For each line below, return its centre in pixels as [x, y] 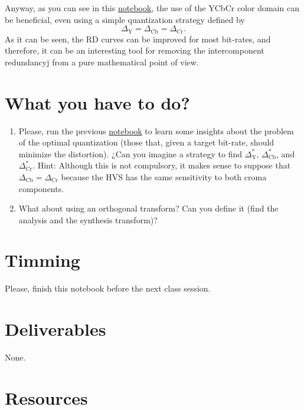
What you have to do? [97, 102]
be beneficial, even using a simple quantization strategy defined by [125, 19]
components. [41, 188]
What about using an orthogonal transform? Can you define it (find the [148, 208]
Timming [43, 260]
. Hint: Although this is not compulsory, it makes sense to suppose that [162, 165]
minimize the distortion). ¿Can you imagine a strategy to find [130, 153]
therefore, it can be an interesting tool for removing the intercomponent [135, 50]
